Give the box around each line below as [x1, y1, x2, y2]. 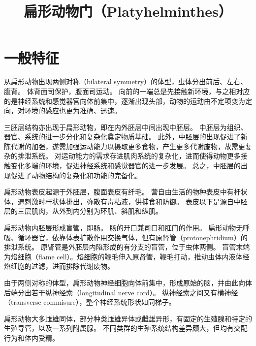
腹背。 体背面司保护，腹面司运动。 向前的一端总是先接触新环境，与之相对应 [4, 86, 250, 96]
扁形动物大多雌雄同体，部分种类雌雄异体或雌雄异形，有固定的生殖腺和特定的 [4, 313, 252, 323]
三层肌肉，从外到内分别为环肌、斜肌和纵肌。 [17, 206, 162, 216]
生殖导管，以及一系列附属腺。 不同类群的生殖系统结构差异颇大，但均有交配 [4, 323, 248, 333]
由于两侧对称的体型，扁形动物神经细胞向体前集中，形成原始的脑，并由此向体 [4, 278, 252, 287]
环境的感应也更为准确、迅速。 [24, 105, 121, 116]
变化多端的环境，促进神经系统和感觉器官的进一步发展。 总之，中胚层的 [10, 160, 241, 171]
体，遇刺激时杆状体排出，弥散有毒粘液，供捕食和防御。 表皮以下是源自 [4, 196, 234, 206]
